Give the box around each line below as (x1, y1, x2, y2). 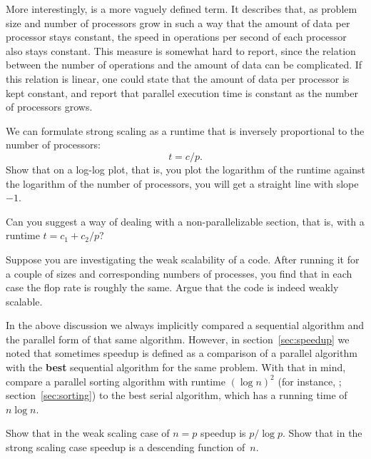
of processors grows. (6, 99, 93, 114)
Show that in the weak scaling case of (6, 425, 170, 440)
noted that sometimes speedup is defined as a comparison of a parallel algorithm (6, 345, 357, 360)
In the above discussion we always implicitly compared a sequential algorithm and (6, 318, 365, 333)
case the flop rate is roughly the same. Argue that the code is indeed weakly (6, 280, 339, 295)
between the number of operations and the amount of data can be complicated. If (6, 57, 362, 72)
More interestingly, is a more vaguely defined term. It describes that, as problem (6, 1, 357, 16)
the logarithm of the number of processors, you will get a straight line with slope (6, 176, 359, 191)
